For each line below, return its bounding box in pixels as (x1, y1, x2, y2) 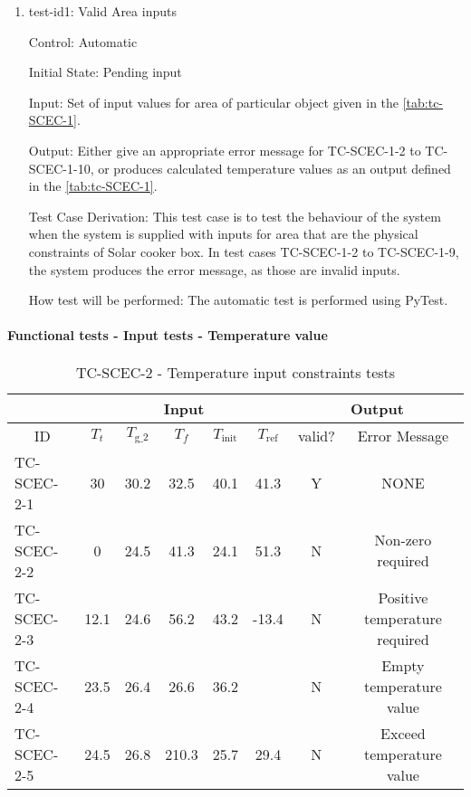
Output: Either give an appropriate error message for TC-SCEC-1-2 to (28, 140, 421, 159)
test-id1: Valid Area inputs (28, 2, 177, 20)
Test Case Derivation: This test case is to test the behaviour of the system (28, 206, 441, 225)
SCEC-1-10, (28, 158, 94, 177)
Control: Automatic (28, 32, 138, 51)
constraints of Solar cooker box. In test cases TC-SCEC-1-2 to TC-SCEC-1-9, (28, 242, 459, 261)
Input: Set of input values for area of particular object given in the (28, 92, 399, 111)
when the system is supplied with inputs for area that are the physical (28, 224, 418, 243)
